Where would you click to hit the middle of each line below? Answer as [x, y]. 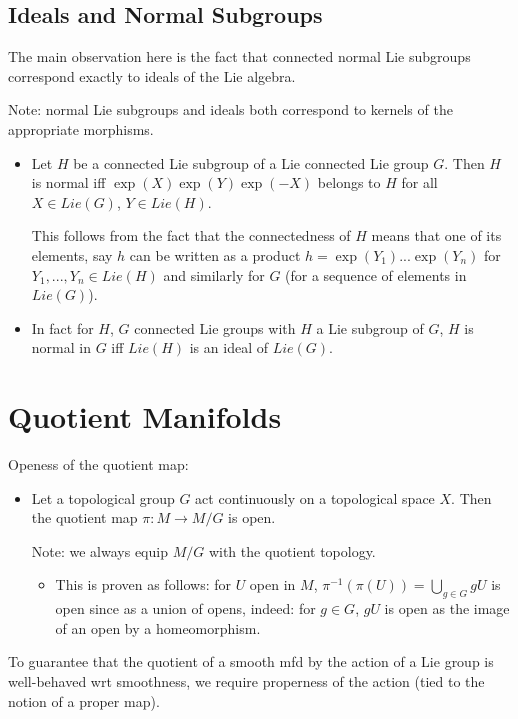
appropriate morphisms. [81, 128]
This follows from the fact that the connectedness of [191, 235]
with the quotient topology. [292, 550]
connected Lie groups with [215, 327]
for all [419, 182]
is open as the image [447, 608]
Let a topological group [103, 497]
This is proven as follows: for [143, 584]
